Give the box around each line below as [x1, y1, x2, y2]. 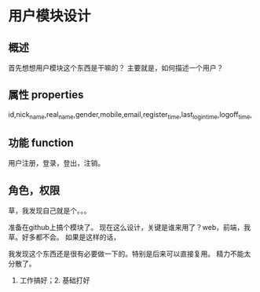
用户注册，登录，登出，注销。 [8, 159, 104, 168]
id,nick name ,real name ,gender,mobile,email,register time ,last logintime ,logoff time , [8, 109, 253, 121]
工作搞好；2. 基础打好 [19, 276, 90, 285]
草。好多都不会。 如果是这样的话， [8, 232, 120, 242]
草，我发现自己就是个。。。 [8, 206, 91, 216]
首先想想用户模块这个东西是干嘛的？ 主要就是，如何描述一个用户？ [8, 64, 224, 72]
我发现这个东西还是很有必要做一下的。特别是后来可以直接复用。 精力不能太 [8, 249, 251, 259]
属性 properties [8, 88, 84, 102]
